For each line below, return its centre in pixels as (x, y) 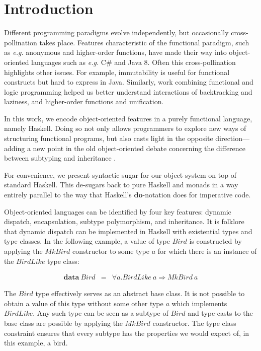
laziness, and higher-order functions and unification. (84, 101)
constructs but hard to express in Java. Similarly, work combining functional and (129, 82)
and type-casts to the (220, 313)
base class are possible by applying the (64, 323)
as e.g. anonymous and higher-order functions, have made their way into (115, 52)
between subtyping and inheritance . (60, 158)
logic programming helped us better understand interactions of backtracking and (128, 91)
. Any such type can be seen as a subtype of (101, 313)
